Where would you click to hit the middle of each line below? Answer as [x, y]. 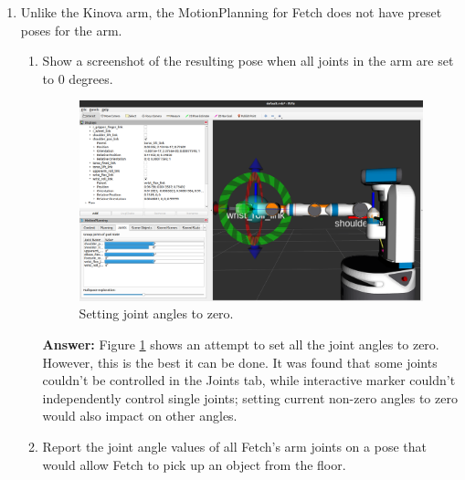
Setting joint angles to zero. [156, 313]
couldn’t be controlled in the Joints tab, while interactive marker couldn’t [249, 380]
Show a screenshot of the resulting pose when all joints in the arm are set [248, 61]
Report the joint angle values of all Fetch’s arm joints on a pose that [234, 446]
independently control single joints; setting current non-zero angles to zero [250, 397]
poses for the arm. [71, 30]
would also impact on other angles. [140, 416]
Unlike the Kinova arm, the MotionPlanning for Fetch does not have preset [231, 12]
